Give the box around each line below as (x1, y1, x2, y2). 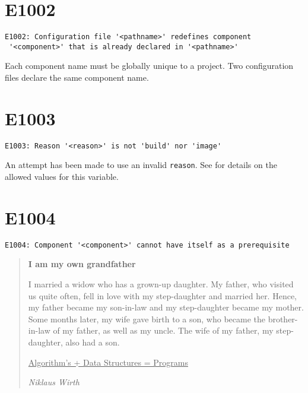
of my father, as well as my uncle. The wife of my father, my (53, 324, 274, 337)
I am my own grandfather (28, 258, 136, 270)
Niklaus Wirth (28, 376, 80, 388)
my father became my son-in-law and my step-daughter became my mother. (28, 301, 304, 313)
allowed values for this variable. (5, 170, 119, 183)
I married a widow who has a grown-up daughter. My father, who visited (28, 278, 294, 290)
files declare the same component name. (5, 71, 149, 84)
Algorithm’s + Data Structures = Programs (28, 356, 188, 368)
